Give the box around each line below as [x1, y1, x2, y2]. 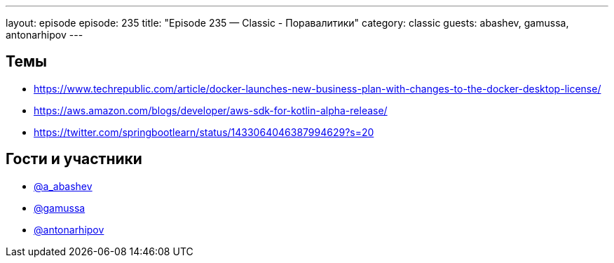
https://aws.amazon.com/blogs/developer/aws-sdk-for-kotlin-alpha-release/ [34, 104, 388, 116]
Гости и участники [6, 150, 142, 168]
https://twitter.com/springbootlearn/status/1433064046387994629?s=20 [34, 126, 374, 138]
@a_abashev [34, 180, 93, 192]
